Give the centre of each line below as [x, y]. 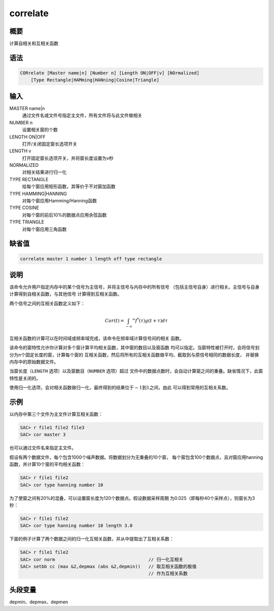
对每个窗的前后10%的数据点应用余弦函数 [64, 215]
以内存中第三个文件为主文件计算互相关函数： [56, 414]
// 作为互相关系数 [168, 574]
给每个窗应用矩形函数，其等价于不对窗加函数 [69, 186]
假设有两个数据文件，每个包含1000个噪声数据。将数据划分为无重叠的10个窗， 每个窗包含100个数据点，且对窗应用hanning [136, 457]
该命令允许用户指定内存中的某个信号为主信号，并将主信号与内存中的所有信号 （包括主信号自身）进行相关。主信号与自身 [134, 287]
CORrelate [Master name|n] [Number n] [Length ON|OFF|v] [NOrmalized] [110, 73]
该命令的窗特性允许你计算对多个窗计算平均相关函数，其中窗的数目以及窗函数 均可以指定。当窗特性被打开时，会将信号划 [134, 348]
